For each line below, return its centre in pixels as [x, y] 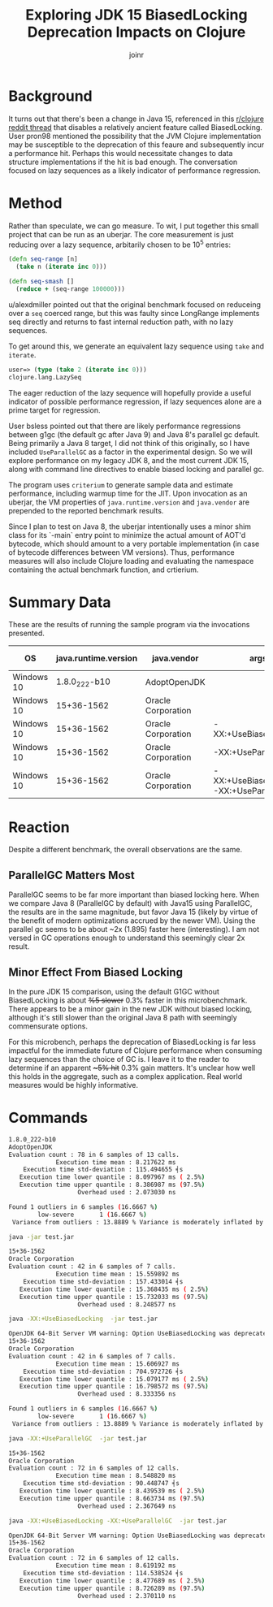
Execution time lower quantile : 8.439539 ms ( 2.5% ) [112, 1491]
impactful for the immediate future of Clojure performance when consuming [135, 1050]
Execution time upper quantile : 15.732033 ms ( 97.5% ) [114, 1297]
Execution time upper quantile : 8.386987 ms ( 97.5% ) [112, 1185]
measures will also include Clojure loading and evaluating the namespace [131, 561]
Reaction [39, 827]
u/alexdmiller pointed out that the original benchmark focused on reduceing [135, 304]
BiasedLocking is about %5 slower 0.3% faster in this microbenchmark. [128, 1000]
